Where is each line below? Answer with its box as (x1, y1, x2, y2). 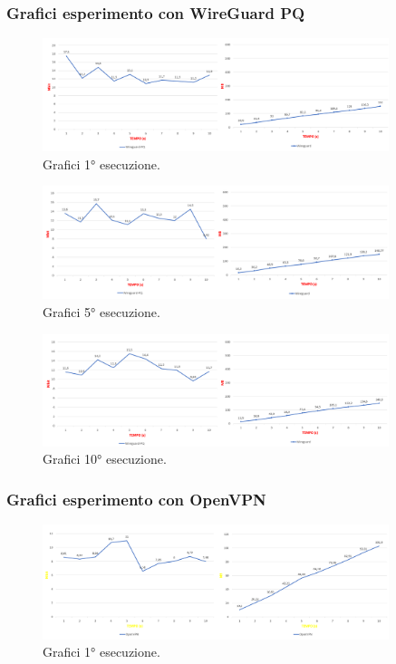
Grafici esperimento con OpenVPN (6, 487, 266, 510)
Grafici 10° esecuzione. (43, 449, 167, 468)
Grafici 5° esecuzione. (43, 303, 160, 322)
